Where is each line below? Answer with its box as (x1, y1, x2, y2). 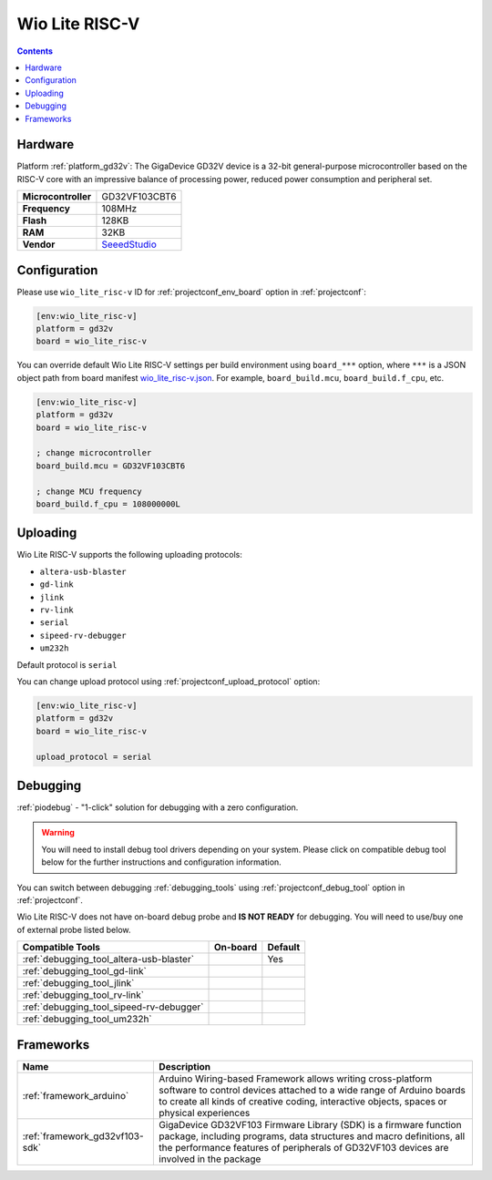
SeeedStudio (101, 238, 157, 251)
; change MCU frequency (36, 486, 143, 497)
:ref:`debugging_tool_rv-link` (22, 989, 145, 1001)
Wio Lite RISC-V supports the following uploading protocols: (16, 549, 243, 560)
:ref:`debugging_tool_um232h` (22, 1012, 152, 1025)
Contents (16, 46, 54, 56)
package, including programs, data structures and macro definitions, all (159, 1130, 466, 1143)
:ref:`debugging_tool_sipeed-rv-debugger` (22, 1000, 204, 1013)
